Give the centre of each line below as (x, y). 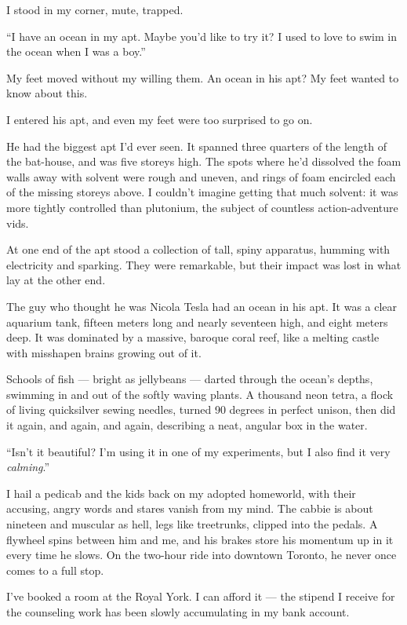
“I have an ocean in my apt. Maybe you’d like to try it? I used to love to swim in (202, 36)
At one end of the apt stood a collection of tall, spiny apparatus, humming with (198, 249)
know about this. (47, 93)
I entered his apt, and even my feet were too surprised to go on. (160, 119)
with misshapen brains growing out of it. (104, 352)
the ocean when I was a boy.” (76, 51)
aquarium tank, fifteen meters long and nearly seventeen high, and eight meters (197, 322)
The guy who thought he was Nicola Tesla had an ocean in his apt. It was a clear (202, 306)
